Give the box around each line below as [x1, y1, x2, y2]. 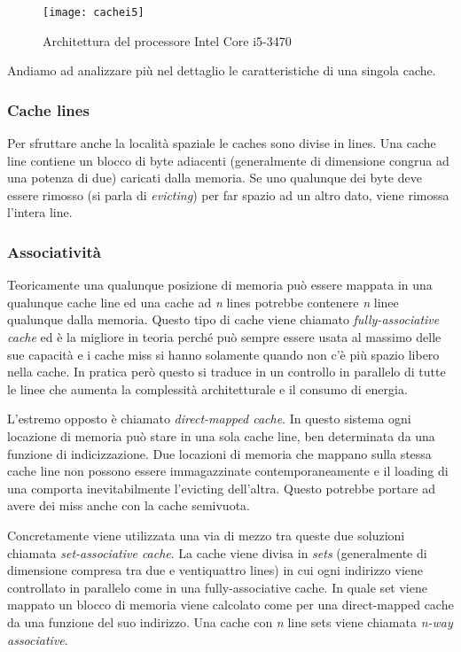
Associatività [7, 240, 101, 262]
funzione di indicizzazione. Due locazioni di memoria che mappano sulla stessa [7, 444, 432, 462]
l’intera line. [7, 203, 73, 221]
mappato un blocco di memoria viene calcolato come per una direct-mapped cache [7, 595, 454, 614]
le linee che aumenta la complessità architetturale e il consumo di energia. [7, 379, 408, 398]
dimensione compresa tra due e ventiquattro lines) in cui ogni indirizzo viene [7, 561, 423, 579]
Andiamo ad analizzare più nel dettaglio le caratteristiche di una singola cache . [7, 61, 436, 80]
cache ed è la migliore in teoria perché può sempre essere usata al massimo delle [7, 328, 441, 346]
